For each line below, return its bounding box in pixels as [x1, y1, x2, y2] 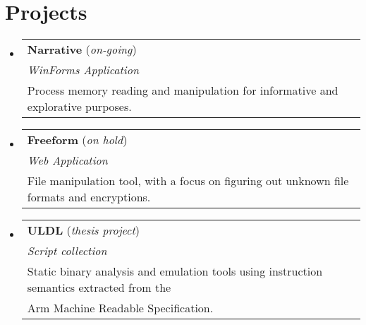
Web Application [27, 152, 108, 169]
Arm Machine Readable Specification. [27, 300, 214, 317]
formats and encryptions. [27, 189, 151, 206]
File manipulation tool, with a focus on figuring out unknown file [27, 172, 349, 189]
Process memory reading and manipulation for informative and [27, 82, 338, 99]
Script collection [27, 242, 107, 259]
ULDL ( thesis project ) [27, 222, 140, 239]
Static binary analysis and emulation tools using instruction [27, 263, 323, 280]
